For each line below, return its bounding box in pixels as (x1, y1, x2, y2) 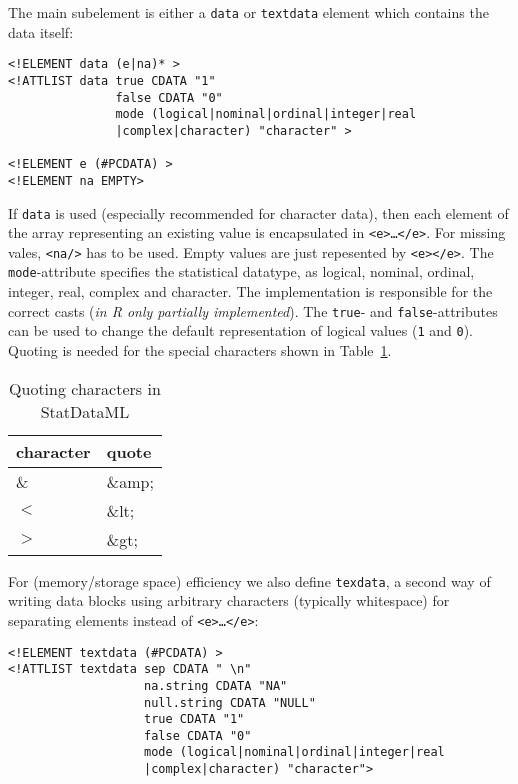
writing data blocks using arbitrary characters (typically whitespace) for (8, 590, 450, 611)
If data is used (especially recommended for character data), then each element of (8, 202, 509, 223)
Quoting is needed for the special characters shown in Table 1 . (8, 340, 392, 361)
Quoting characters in (9, 376, 161, 400)
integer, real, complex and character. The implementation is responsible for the (8, 281, 493, 302)
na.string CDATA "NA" (144, 678, 288, 693)
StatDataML (40, 399, 130, 423)
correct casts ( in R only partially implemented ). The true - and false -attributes (8, 300, 498, 321)
